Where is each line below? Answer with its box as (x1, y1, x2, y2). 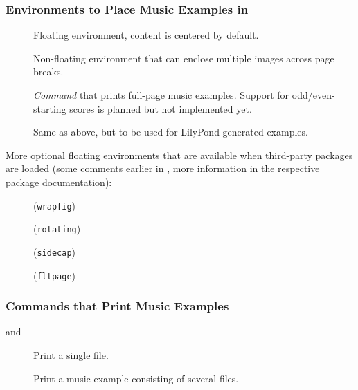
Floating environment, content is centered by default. (33, 28, 259, 42)
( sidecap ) (33, 244, 76, 259)
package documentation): (6, 174, 112, 189)
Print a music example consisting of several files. (33, 371, 239, 385)
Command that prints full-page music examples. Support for (33, 88, 289, 102)
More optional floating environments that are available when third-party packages (6, 147, 353, 162)
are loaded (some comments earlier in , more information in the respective (6, 161, 320, 176)
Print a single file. (33, 348, 109, 362)
